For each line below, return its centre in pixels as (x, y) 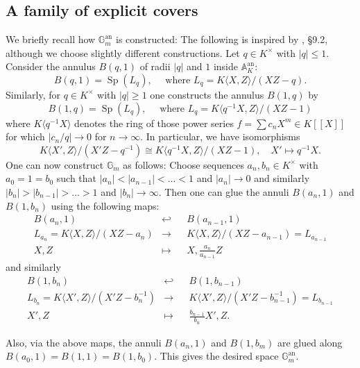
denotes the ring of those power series (154, 123)
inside (225, 66)
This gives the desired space (219, 356)
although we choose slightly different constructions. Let (123, 52)
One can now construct (55, 164)
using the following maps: (105, 205)
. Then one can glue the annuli (224, 191)
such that (77, 178)
